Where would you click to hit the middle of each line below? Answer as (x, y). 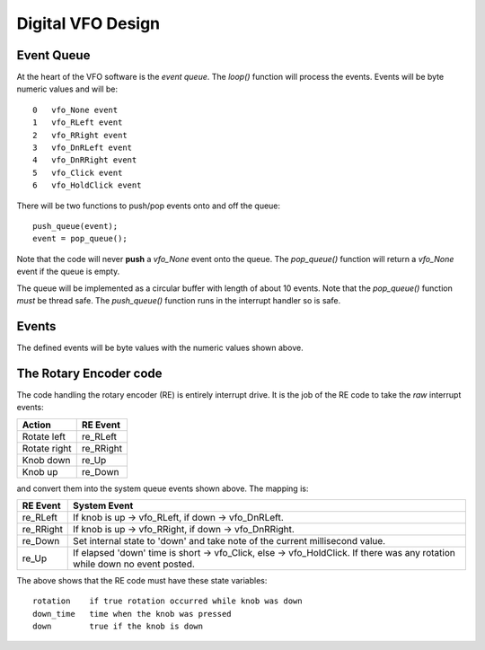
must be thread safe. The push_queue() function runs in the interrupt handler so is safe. (179, 300)
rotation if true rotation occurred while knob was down (168, 601)
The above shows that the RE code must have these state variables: (142, 580)
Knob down (46, 460)
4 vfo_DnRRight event (85, 160)
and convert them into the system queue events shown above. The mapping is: (163, 488)
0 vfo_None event (75, 110)
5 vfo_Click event (78, 172)
